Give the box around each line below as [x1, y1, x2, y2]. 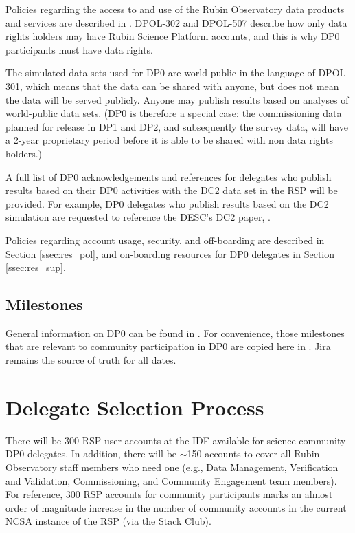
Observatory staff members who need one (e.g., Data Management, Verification [5, 459, 339, 474]
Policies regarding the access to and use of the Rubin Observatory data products [5, 2, 345, 16]
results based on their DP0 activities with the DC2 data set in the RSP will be [5, 183, 338, 197]
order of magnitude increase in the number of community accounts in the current [5, 500, 347, 514]
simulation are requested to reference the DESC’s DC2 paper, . [5, 210, 271, 224]
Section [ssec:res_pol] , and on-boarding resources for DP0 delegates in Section [5, 246, 335, 261]
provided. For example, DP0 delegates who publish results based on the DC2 [5, 196, 329, 210]
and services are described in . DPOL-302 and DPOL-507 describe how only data [5, 15, 347, 30]
